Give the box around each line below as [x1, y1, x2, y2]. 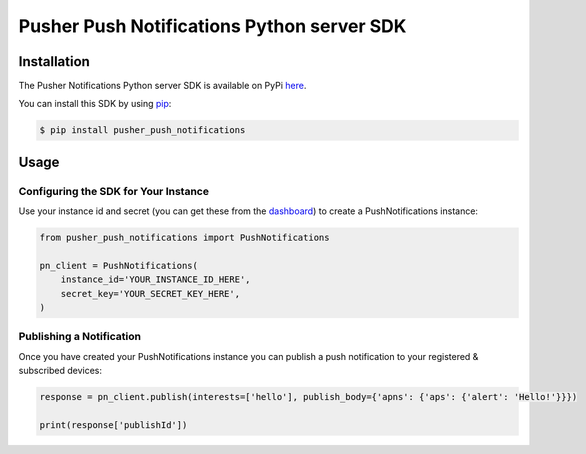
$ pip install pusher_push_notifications [39, 125, 246, 136]
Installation [18, 53, 90, 70]
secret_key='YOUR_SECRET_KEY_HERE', [60, 288, 240, 299]
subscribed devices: [18, 365, 102, 377]
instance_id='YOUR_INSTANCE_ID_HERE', [60, 274, 251, 285]
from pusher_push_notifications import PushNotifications [39, 232, 330, 244]
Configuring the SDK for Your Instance [18, 184, 210, 198]
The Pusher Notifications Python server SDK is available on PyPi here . [18, 80, 307, 92]
